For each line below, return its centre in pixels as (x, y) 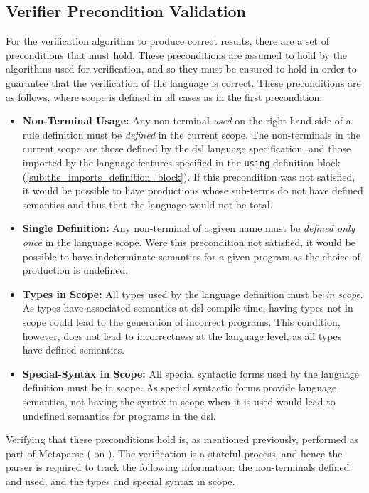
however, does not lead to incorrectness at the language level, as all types (182, 335)
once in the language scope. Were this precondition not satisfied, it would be (189, 242)
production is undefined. (75, 270)
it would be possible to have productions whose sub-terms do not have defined (193, 190)
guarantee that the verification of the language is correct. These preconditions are (183, 82)
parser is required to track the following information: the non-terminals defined (178, 467)
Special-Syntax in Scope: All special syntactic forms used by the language (191, 373)
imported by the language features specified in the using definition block (181, 162)
